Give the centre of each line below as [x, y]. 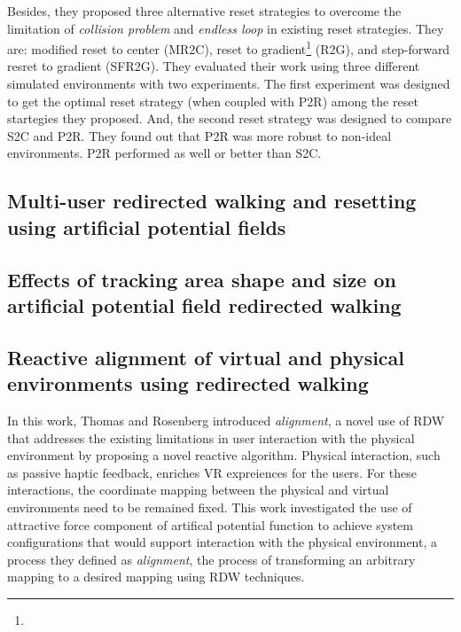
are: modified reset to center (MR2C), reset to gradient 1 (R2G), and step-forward [229, 47]
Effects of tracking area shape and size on [202, 279]
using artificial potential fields [147, 226]
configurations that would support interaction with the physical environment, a [223, 542]
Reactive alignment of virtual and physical [206, 357]
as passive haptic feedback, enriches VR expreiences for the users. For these [212, 472]
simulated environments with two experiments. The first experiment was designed [229, 84]
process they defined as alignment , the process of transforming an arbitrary [211, 559]
